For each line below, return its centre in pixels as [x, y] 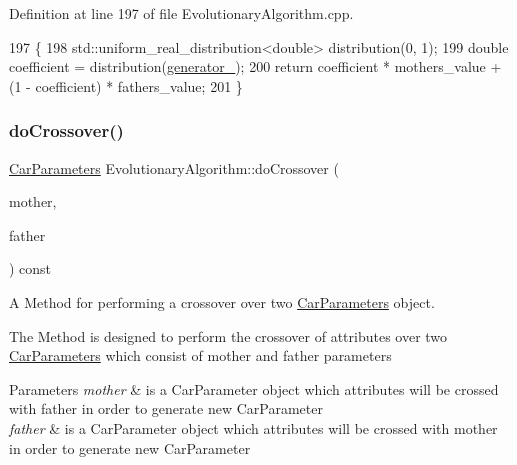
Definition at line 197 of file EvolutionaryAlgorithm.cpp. [181, 13]
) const [30, 268]
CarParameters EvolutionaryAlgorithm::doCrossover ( [174, 167]
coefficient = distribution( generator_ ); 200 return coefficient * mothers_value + [255, 66]
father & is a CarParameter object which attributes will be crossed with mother [253, 427]
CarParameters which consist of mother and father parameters [200, 355]
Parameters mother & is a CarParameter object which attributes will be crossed [254, 388]
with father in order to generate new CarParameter [166, 408]
